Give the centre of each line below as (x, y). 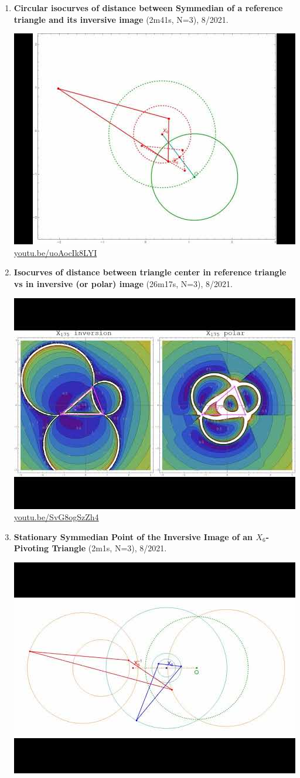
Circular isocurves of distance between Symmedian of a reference (148, 8)
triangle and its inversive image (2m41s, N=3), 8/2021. (121, 19)
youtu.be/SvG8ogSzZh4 (56, 517)
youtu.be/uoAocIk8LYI (55, 252)
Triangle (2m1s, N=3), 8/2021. (109, 548)
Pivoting (31, 548)
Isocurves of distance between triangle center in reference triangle (150, 272)
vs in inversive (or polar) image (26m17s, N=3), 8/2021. (123, 283)
